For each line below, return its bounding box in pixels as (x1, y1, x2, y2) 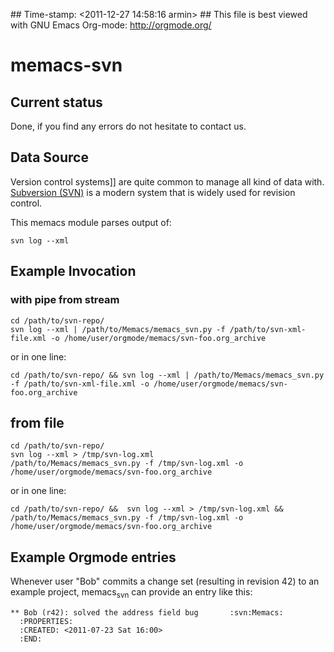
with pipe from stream (10, 293, 120, 307)
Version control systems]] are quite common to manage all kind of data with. (10, 175, 325, 188)
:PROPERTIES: (19, 616, 74, 626)
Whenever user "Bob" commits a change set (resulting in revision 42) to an (10, 575, 320, 588)
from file (10, 414, 65, 431)
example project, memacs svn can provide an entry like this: (10, 586, 253, 600)
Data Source (10, 149, 89, 166)
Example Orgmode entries (10, 549, 177, 566)
